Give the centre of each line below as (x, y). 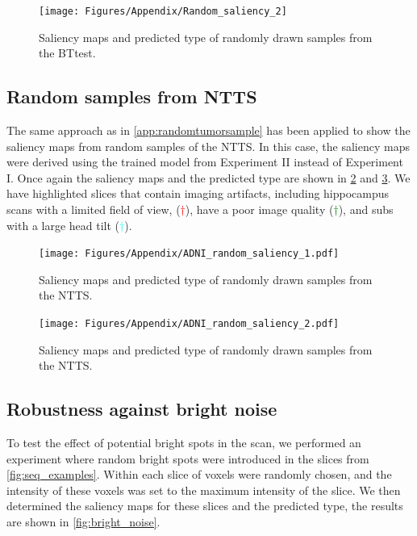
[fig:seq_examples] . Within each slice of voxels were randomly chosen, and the (199, 474)
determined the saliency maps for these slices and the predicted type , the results (205, 506)
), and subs (366, 209)
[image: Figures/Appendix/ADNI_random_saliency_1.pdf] (189, 254)
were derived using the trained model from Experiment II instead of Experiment (205, 162)
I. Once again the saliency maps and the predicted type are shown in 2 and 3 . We (208, 177)
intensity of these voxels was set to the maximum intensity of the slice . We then (204, 490)
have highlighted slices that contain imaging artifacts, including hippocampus (198, 193)
